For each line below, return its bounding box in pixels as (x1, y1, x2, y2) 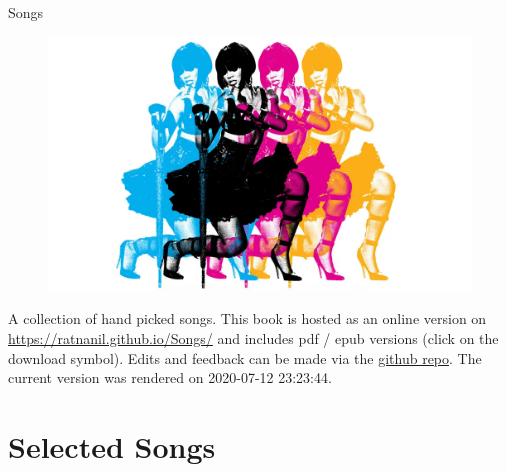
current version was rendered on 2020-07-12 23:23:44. (8, 367, 332, 388)
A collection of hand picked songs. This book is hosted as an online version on (8, 308, 487, 329)
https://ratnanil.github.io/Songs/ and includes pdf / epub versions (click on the (8, 328, 499, 349)
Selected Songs (8, 425, 216, 466)
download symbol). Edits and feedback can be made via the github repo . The (8, 347, 482, 368)
